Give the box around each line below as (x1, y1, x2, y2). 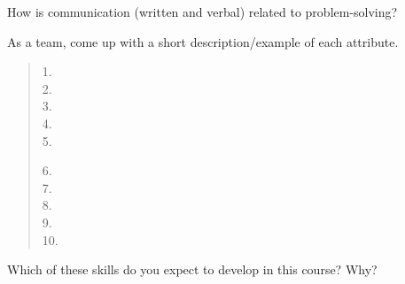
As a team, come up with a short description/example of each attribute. (7, 32, 399, 50)
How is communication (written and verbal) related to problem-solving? (7, 3, 398, 20)
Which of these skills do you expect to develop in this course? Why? (7, 260, 378, 279)
